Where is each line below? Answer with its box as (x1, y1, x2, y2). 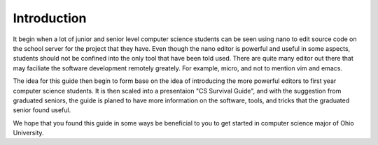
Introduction (13, 10, 87, 26)
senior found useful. (13, 106, 71, 114)
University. (13, 129, 45, 137)
